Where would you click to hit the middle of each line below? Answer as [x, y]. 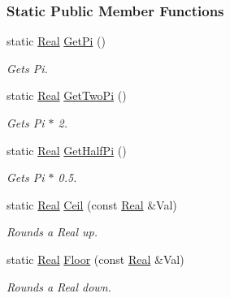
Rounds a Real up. [52, 232]
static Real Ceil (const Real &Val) [92, 204]
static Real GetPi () [56, 41]
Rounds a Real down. [59, 286]
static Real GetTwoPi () [67, 95]
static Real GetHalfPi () [67, 150]
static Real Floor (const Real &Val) [95, 259]
